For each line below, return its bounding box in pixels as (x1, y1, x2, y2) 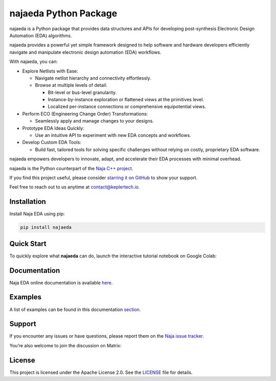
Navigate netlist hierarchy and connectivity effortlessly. (35, 75, 151, 81)
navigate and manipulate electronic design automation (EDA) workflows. (9, 49, 162, 55)
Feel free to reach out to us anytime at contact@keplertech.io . (9, 184, 140, 190)
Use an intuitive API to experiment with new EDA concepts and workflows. (35, 132, 191, 138)
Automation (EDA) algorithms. (9, 32, 72, 38)
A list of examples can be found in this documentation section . (9, 306, 141, 313)
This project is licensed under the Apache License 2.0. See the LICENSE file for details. (9, 369, 193, 375)
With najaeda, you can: (9, 59, 58, 65)
